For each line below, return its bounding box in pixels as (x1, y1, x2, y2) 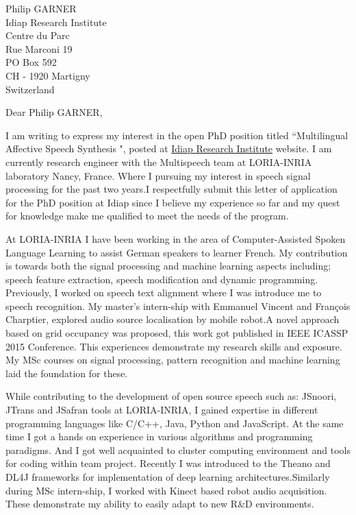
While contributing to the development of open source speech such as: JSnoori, (5, 389, 337, 403)
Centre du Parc (5, 28, 70, 43)
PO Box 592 (5, 55, 57, 69)
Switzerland (5, 82, 55, 96)
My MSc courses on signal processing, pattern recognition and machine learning (5, 352, 340, 367)
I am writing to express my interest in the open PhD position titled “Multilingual (5, 128, 348, 142)
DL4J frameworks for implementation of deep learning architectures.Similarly (5, 470, 330, 483)
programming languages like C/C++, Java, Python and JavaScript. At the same (5, 416, 344, 430)
